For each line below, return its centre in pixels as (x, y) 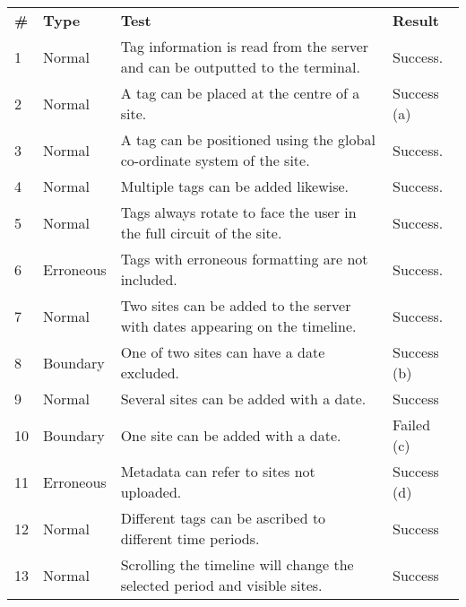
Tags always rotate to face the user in (238, 212)
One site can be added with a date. (231, 435)
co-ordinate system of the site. (215, 160)
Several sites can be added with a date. (243, 399)
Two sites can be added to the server (236, 305)
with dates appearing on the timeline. (238, 326)
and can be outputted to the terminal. (240, 67)
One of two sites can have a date (223, 352)
